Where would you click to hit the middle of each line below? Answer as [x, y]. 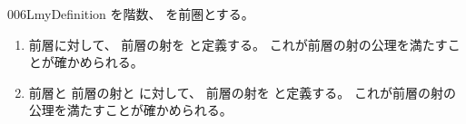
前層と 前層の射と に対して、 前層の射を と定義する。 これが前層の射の [242, 92]
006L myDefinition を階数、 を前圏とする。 [131, 14]
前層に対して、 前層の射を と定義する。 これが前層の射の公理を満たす [238, 44]
